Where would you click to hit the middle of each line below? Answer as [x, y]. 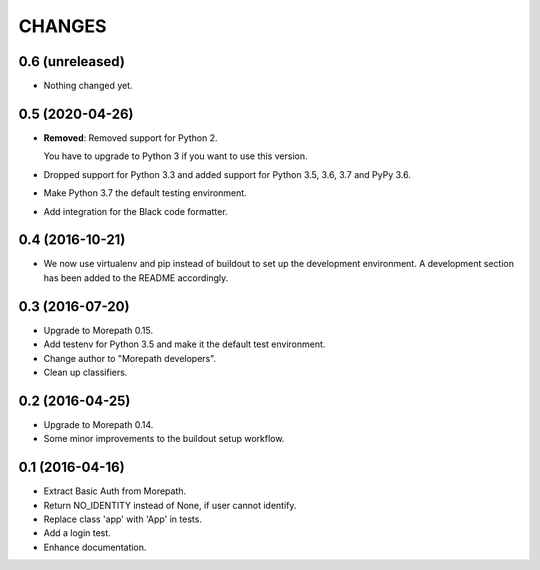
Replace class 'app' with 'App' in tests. [122, 519]
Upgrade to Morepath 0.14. [98, 424]
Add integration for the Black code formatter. [136, 211]
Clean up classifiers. [85, 372]
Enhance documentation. [95, 547]
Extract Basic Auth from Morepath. [115, 491]
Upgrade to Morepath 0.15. [98, 330]
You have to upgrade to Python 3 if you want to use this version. [175, 156]
